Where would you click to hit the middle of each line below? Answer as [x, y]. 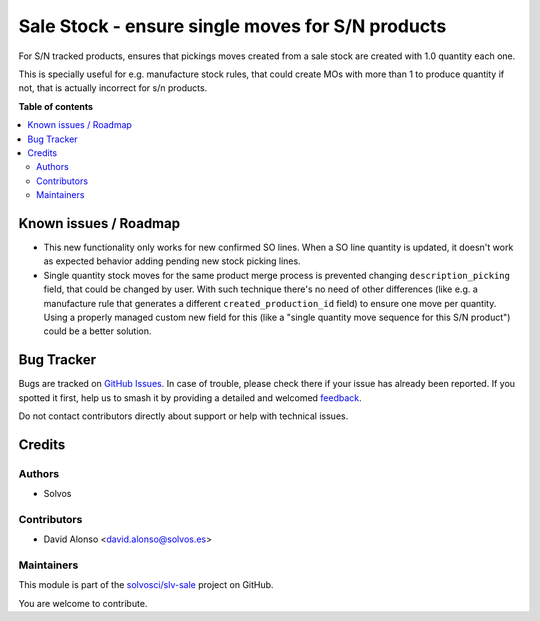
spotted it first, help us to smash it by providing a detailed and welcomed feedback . [190, 397]
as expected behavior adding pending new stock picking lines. [172, 261]
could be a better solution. [97, 331]
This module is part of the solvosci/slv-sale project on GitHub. [146, 585]
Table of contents [56, 106]
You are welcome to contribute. [83, 603]
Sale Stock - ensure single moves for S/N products [232, 26]
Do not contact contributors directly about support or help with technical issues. [183, 416]
